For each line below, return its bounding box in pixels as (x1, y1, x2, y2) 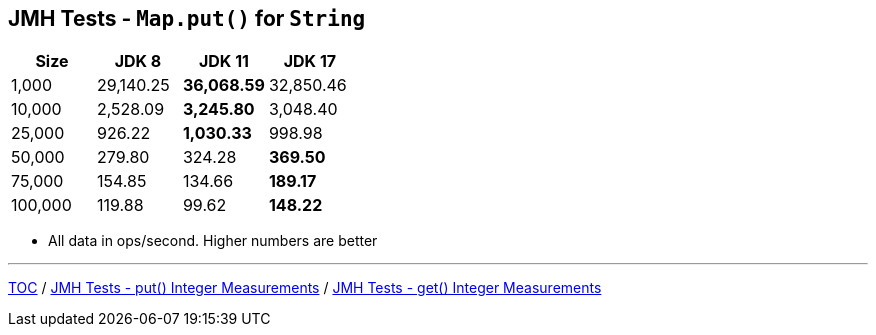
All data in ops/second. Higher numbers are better (48, 232, 378, 250)
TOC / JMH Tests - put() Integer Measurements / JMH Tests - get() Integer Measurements (8, 279, 602, 297)
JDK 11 (198, 51, 249, 72)
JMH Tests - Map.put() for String (8, 6, 366, 31)
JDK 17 (283, 51, 337, 72)
